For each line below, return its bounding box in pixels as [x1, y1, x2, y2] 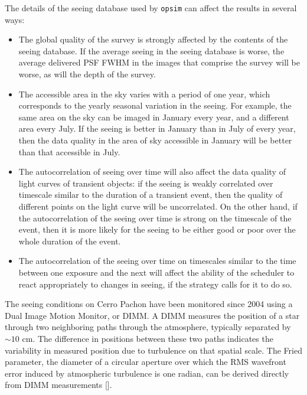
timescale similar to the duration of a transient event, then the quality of [18, 188, 283, 201]
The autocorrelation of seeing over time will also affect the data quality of [18, 165, 286, 178]
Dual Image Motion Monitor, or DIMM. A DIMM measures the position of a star [5, 309, 300, 321]
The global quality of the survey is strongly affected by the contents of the [18, 33, 288, 45]
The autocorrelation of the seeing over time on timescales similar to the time [18, 254, 296, 267]
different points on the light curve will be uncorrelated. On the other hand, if [18, 200, 298, 212]
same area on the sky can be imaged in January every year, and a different [18, 110, 289, 123]
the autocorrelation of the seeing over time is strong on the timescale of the [18, 211, 292, 224]
